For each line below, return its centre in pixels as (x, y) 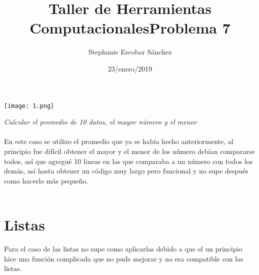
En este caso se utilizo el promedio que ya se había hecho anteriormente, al (119, 141)
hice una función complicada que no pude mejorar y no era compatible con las (124, 258)
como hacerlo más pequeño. (46, 180)
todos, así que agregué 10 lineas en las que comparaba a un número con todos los (128, 161)
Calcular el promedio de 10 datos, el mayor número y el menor (100, 122)
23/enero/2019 (130, 68)
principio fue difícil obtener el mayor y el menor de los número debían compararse (129, 151)
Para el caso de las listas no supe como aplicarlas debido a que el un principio (123, 249)
